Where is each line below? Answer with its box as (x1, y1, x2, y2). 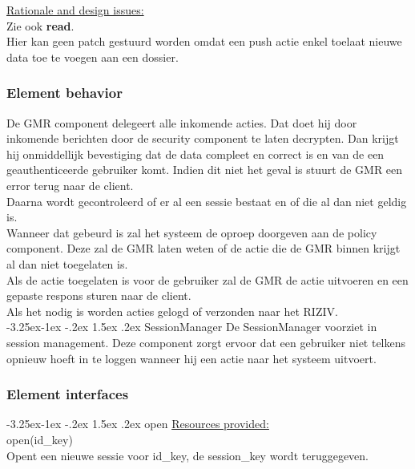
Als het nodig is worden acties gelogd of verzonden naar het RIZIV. (6, 302, 338, 319)
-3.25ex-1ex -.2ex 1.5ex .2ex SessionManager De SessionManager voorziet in (6, 318, 377, 335)
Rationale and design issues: (6, 2, 144, 18)
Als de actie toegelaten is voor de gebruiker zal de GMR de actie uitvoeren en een (6, 271, 409, 288)
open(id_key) (6, 431, 73, 447)
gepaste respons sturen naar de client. (6, 287, 191, 304)
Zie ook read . (6, 17, 75, 34)
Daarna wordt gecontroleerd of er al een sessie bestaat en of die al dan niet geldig (6, 192, 407, 209)
